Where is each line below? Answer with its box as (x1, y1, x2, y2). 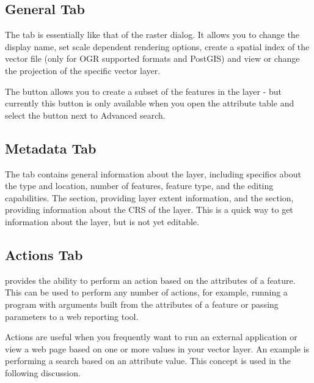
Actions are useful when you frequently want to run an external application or (5, 330, 298, 343)
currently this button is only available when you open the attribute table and (5, 97, 294, 110)
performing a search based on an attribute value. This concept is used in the (5, 354, 291, 367)
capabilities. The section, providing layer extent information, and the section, (5, 191, 294, 204)
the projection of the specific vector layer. (5, 64, 161, 76)
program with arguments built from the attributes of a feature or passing (5, 297, 279, 310)
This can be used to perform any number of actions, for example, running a (5, 286, 288, 299)
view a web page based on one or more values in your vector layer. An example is (5, 342, 310, 355)
